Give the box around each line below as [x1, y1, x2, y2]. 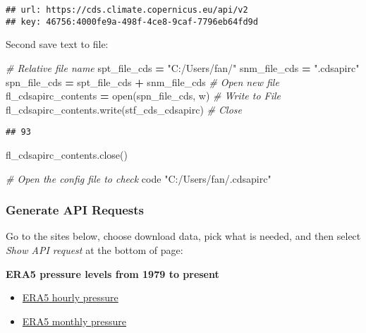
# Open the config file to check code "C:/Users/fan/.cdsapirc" [6, 171, 272, 186]
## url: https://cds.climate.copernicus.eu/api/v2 [6, 5, 248, 15]
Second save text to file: [6, 37, 109, 52]
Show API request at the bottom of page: [6, 242, 183, 257]
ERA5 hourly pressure [22, 290, 118, 305]
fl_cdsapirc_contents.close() [6, 147, 128, 162]
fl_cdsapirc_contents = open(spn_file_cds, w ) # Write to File [6, 88, 281, 103]
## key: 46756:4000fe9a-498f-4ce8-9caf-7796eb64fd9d [6, 16, 258, 27]
